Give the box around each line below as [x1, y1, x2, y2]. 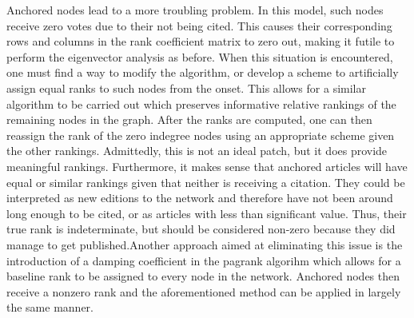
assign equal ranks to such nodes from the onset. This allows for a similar [6, 79, 366, 96]
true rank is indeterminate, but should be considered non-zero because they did [6, 221, 396, 237]
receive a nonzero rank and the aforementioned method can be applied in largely [6, 283, 401, 300]
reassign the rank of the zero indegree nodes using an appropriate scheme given [6, 126, 395, 143]
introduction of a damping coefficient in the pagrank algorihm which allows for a [6, 252, 401, 268]
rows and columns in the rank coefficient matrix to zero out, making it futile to [6, 33, 395, 50]
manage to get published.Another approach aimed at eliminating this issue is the [6, 236, 403, 252]
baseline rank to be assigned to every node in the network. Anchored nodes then [6, 268, 400, 284]
